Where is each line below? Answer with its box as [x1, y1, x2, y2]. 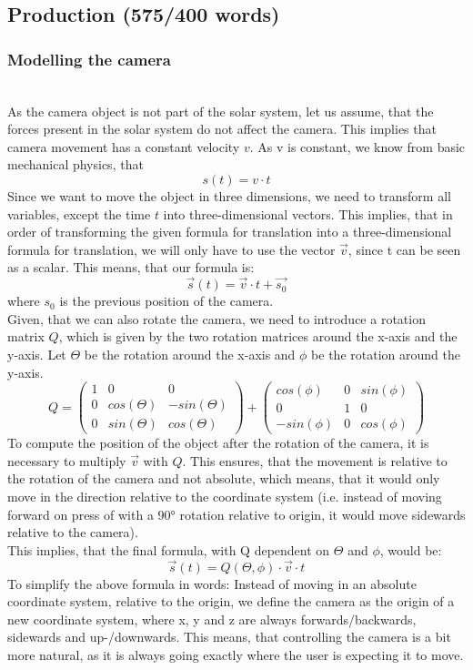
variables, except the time [7, 204, 151, 223]
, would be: [379, 540, 442, 559]
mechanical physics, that [7, 155, 144, 174]
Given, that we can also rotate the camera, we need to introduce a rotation [7, 309, 426, 328]
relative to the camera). [7, 523, 138, 542]
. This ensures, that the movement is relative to [182, 451, 448, 470]
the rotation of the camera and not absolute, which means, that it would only [7, 469, 440, 488]
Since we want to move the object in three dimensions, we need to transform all [7, 186, 451, 205]
